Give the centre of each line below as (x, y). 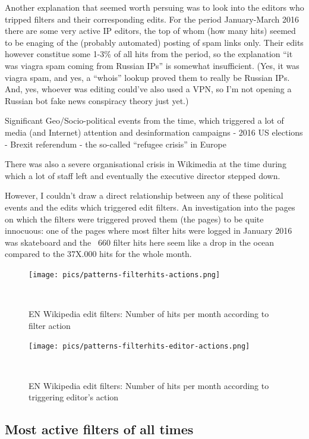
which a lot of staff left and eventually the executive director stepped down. (143, 175)
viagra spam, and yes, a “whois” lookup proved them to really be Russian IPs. (147, 77)
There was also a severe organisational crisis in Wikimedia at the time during (146, 164)
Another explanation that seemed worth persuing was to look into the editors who (154, 7)
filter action (50, 325)
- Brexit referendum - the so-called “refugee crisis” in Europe (116, 144)
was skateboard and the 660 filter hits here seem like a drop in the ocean (140, 242)
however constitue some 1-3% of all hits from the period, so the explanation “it (149, 54)
